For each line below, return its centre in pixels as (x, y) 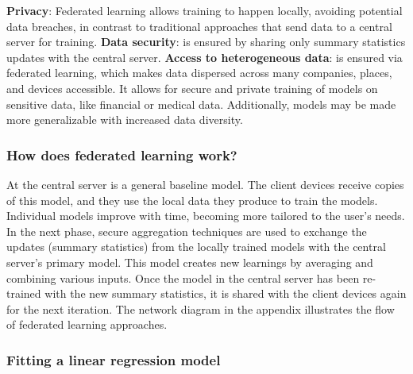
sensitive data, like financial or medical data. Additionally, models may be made (201, 104)
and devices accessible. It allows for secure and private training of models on (192, 88)
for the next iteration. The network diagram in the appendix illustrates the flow (201, 308)
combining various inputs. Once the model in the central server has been (183, 278)
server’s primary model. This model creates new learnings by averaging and (190, 262)
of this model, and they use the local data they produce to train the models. (192, 200)
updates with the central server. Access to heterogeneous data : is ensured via (205, 57)
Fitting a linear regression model (114, 359)
